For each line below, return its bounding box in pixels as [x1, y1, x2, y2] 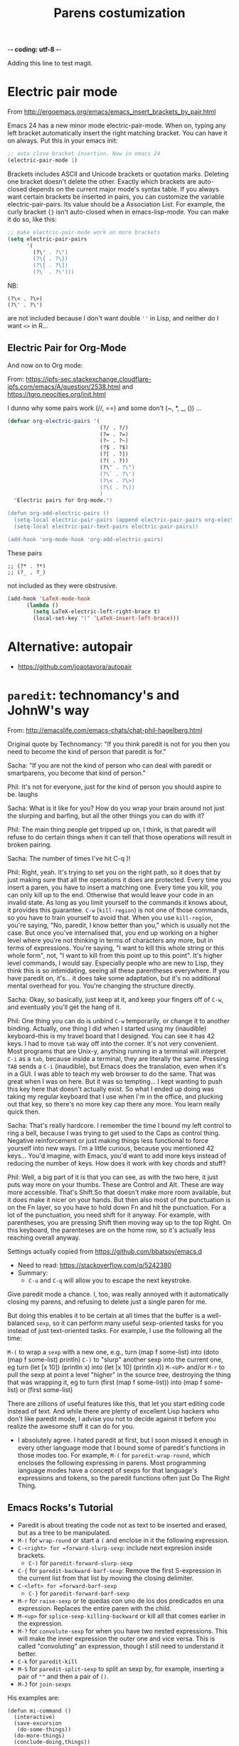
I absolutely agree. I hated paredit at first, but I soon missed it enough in [17, 1436, 229, 1445]
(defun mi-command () [7, 1707, 72, 1714]
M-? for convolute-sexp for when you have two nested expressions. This [17, 1626, 228, 1635]
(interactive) [14, 1713, 55, 1720]
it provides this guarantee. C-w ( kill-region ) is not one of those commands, [7, 906, 229, 914]
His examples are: [7, 1693, 60, 1702]
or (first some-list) [19, 1386, 73, 1394]
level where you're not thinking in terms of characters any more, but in [7, 936, 213, 945]
